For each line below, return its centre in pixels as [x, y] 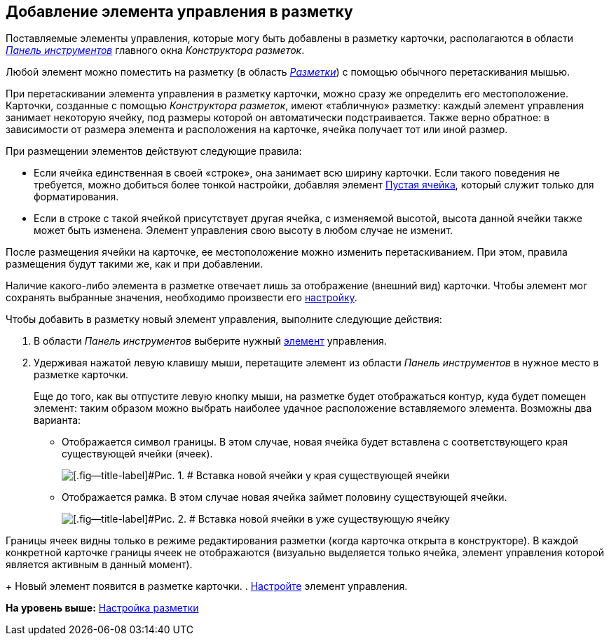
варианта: [57, 420]
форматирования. [76, 197]
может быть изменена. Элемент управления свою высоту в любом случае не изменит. [244, 230]
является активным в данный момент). [99, 565]
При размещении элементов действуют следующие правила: [154, 151]
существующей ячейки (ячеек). [137, 454]
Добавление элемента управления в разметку [179, 12]
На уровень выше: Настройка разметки [102, 608]
